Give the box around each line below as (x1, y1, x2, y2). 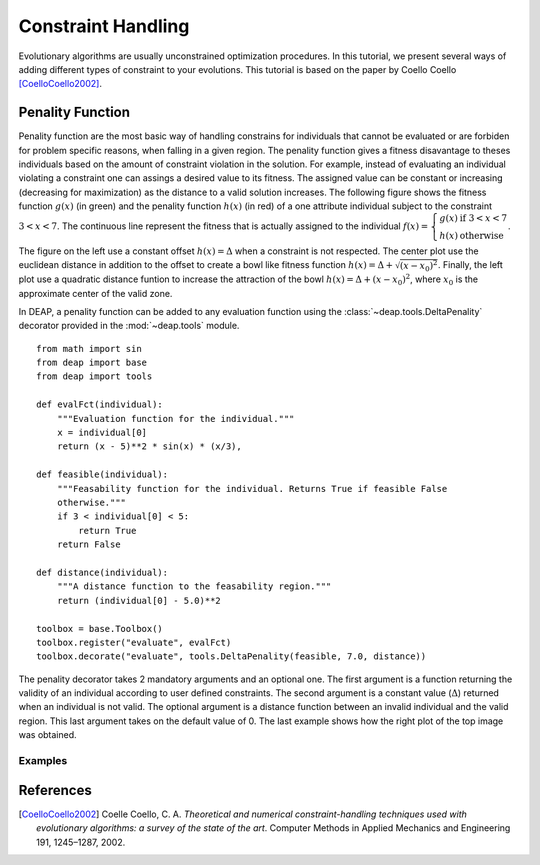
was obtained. (18, 729, 77, 741)
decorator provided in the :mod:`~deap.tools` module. (18, 320, 240, 332)
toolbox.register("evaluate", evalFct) (36, 636, 232, 648)
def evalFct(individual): (36, 399, 164, 410)
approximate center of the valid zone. (18, 287, 173, 299)
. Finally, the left (437, 258, 504, 270)
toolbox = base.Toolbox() (36, 623, 164, 634)
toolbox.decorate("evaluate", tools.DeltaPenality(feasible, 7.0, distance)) (36, 651, 427, 662)
